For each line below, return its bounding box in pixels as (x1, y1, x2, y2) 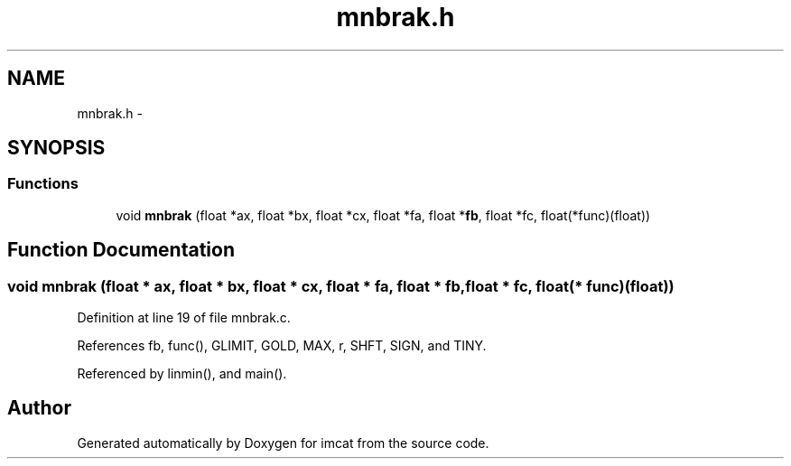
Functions (7, 174, 79, 193)
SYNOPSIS (7, 136, 106, 160)
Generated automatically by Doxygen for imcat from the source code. (77, 434, 489, 451)
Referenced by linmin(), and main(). (77, 366, 287, 382)
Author (7, 396, 71, 420)
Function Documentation (7, 238, 235, 262)
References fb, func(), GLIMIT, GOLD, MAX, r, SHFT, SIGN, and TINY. (77, 338, 487, 354)
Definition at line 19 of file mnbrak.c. (77, 310, 291, 326)
